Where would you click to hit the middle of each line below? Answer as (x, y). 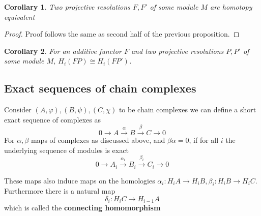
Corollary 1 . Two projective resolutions (67, 7)
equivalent (20, 17)
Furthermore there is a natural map (60, 191)
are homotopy (231, 7)
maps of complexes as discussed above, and (98, 140)
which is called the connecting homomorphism (82, 208)
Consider (18, 110)
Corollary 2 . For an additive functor (63, 51)
